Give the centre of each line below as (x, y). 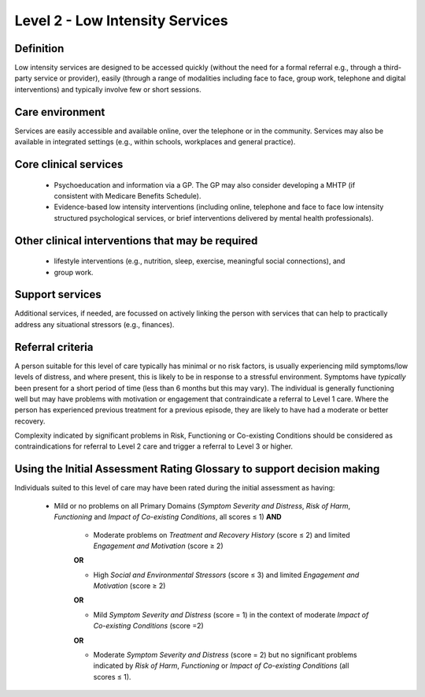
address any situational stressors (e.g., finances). (94, 324)
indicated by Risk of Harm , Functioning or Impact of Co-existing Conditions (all (221, 665)
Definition (39, 48)
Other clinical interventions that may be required (136, 240)
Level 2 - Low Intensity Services (121, 20)
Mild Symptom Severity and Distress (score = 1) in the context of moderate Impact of (231, 614)
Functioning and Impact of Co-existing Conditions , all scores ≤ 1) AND (168, 517)
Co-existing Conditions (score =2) (148, 626)
